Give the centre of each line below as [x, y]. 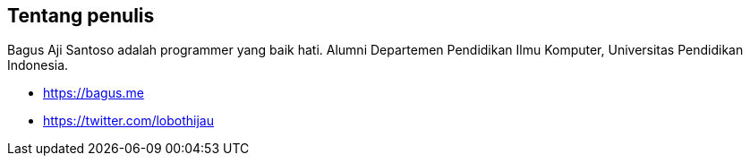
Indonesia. [38, 65]
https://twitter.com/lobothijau [129, 121]
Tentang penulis [81, 16]
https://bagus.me [94, 93]
